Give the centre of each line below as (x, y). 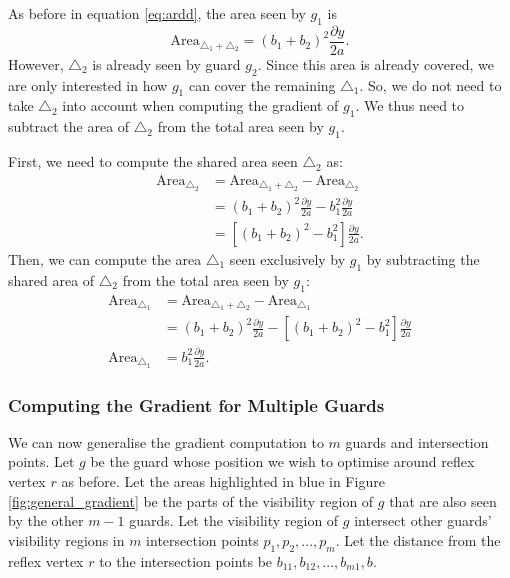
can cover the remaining (262, 84)
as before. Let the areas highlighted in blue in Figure (223, 481)
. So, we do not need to (430, 84)
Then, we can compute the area (105, 258)
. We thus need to (410, 105)
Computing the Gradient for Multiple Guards (196, 404)
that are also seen (443, 500)
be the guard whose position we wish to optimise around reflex (282, 461)
